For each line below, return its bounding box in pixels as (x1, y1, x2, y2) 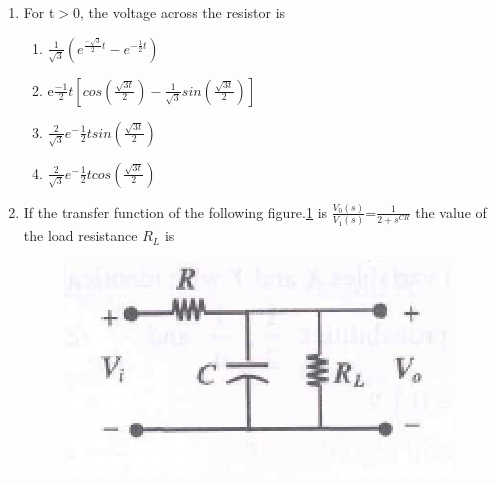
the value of (415, 201, 487, 222)
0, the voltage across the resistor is (73, 2, 286, 22)
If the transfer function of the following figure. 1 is (23, 201, 328, 222)
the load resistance (23, 225, 138, 246)
